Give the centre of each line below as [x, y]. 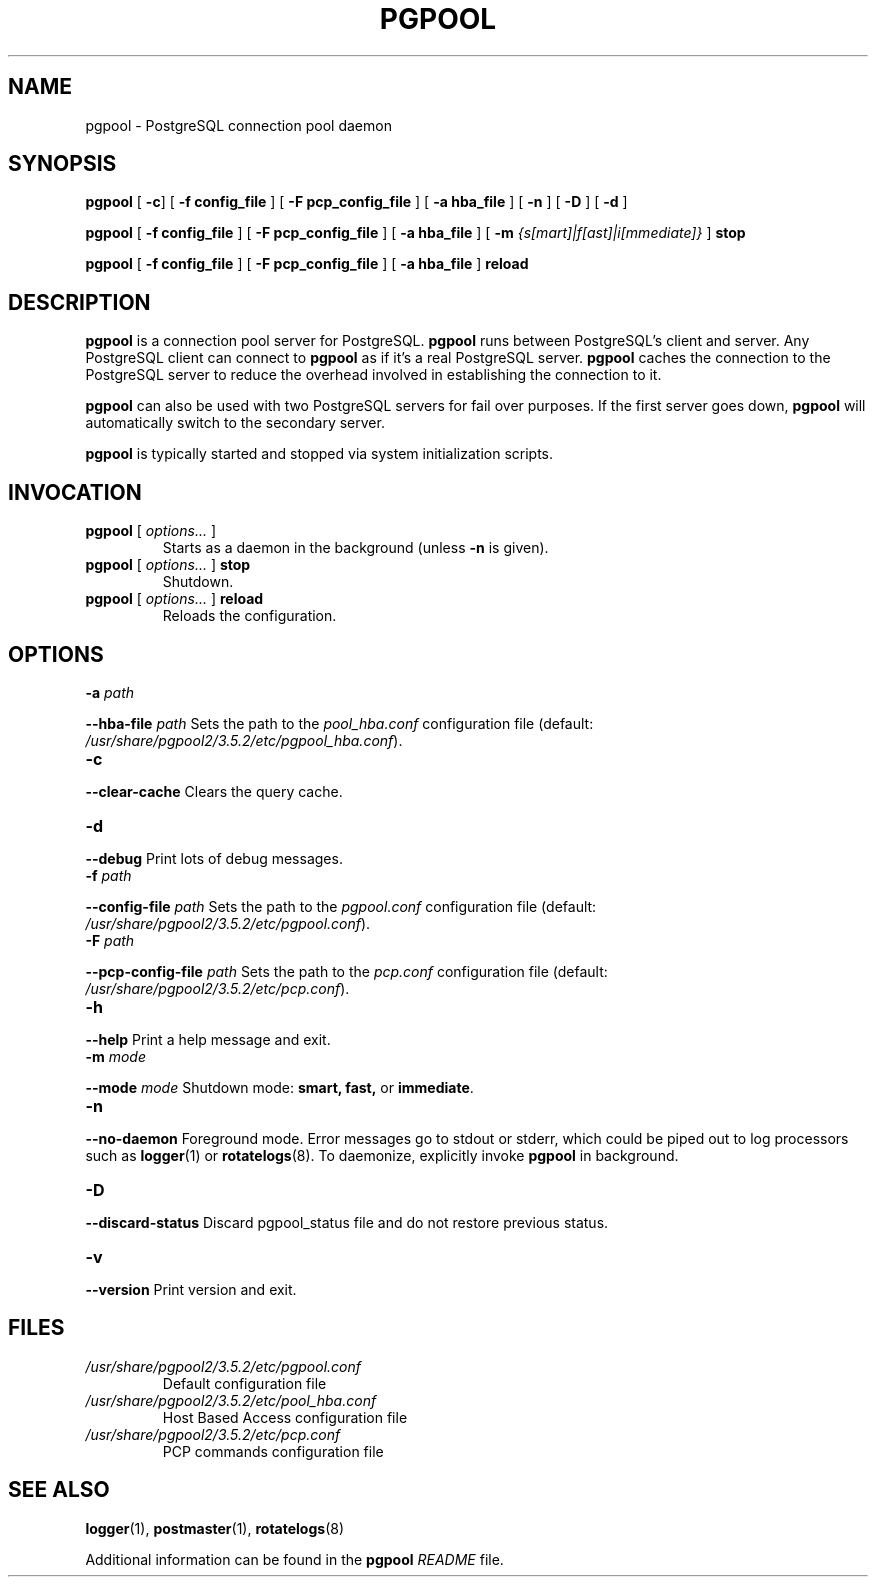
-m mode [115, 1056]
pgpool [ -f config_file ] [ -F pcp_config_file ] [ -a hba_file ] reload [307, 264]
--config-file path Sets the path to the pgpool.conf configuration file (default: [341, 906]
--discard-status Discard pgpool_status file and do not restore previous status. [347, 1222]
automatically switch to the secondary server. [235, 423]
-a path [110, 692]
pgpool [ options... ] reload [174, 599]
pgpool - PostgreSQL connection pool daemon [238, 125]
